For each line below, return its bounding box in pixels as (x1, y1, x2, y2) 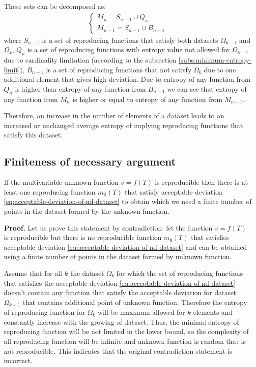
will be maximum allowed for (98, 307, 185, 317)
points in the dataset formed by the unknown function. (4, 205, 170, 216)
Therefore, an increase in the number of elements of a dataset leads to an (4, 110, 225, 121)
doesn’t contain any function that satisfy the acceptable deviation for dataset (4, 287, 236, 298)
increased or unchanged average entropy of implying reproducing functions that (4, 120, 243, 130)
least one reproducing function (4, 186, 96, 197)
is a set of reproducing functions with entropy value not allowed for (27, 44, 230, 55)
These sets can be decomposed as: (4, 1, 106, 11)
